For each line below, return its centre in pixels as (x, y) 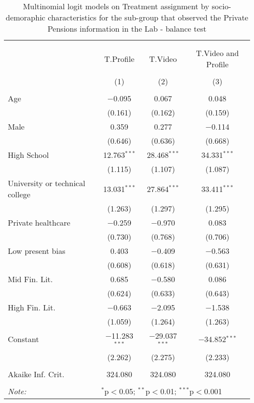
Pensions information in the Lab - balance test (127, 29)
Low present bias (37, 251)
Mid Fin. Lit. (31, 279)
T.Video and (217, 53)
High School (29, 155)
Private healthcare (39, 222)
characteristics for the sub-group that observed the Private (148, 17)
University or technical (47, 183)
